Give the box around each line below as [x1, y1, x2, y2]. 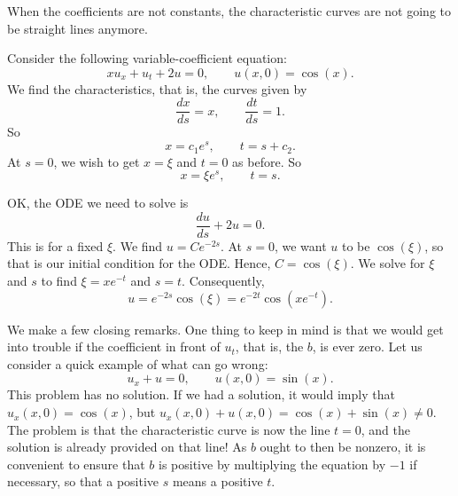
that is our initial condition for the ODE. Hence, [7, 254, 271, 272]
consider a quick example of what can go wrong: [7, 354, 268, 373]
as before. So [232, 152, 301, 170]
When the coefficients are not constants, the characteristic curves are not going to [7, 2, 452, 20]
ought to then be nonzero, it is [260, 437, 426, 456]
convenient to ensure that [7, 454, 145, 473]
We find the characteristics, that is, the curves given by [7, 79, 307, 98]
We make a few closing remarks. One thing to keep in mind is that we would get [7, 319, 444, 338]
